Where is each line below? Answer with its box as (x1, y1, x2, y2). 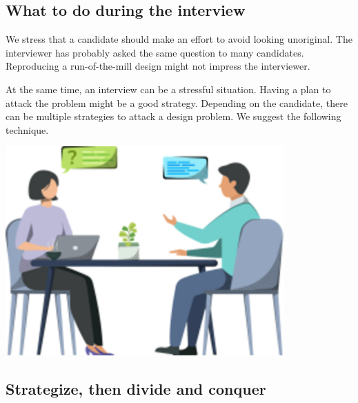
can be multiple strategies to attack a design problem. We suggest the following (6, 109, 341, 124)
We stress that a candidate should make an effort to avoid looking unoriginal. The (6, 32, 352, 46)
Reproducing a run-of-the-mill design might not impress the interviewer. (6, 59, 310, 73)
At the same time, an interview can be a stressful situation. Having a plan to (6, 81, 331, 96)
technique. (6, 122, 49, 137)
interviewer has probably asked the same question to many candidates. (6, 45, 304, 59)
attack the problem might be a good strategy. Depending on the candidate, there (6, 95, 348, 110)
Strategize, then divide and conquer (6, 377, 266, 399)
